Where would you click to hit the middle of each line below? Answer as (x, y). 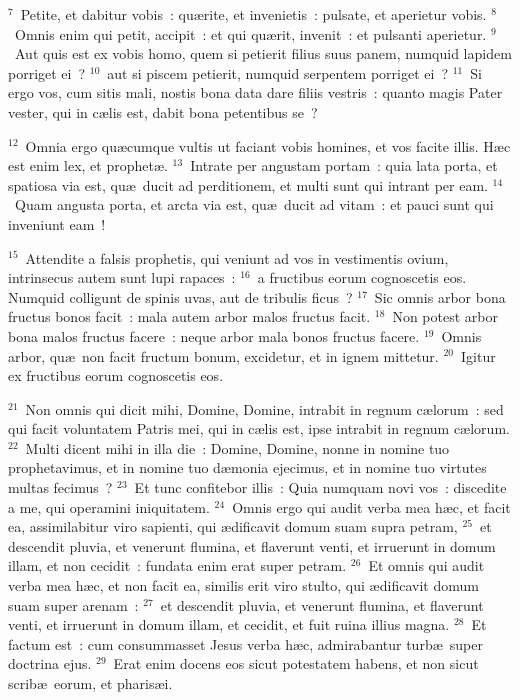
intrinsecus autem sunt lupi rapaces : (122, 277)
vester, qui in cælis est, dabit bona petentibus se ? (163, 111)
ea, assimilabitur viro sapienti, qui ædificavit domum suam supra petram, (233, 526)
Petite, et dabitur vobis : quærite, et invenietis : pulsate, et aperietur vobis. (253, 14)
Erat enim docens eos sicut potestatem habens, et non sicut (296, 663)
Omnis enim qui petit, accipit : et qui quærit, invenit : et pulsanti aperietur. (250, 33)
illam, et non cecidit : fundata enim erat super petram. (177, 565)
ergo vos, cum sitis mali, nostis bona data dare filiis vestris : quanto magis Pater (255, 92)
